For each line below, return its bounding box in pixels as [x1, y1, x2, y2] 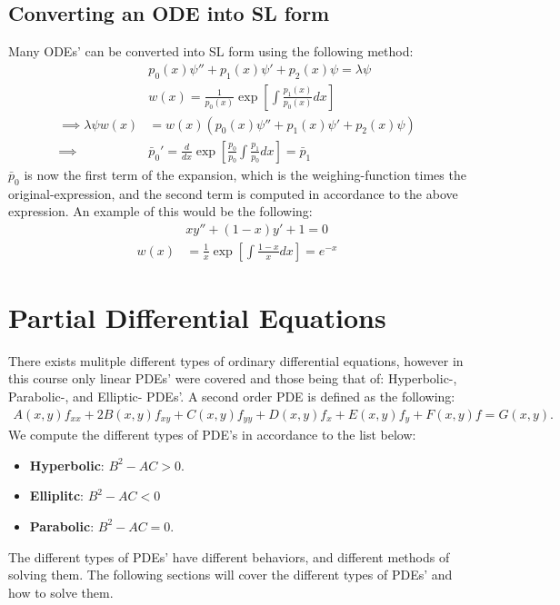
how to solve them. [8, 582, 114, 601]
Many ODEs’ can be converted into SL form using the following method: [8, 42, 414, 61]
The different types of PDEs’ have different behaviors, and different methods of [8, 547, 450, 566]
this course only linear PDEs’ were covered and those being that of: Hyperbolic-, [8, 369, 457, 388]
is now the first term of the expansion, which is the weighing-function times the [24, 164, 466, 183]
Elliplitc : [29, 486, 84, 505]
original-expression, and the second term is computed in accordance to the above [8, 183, 458, 203]
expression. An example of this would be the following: [8, 202, 313, 221]
